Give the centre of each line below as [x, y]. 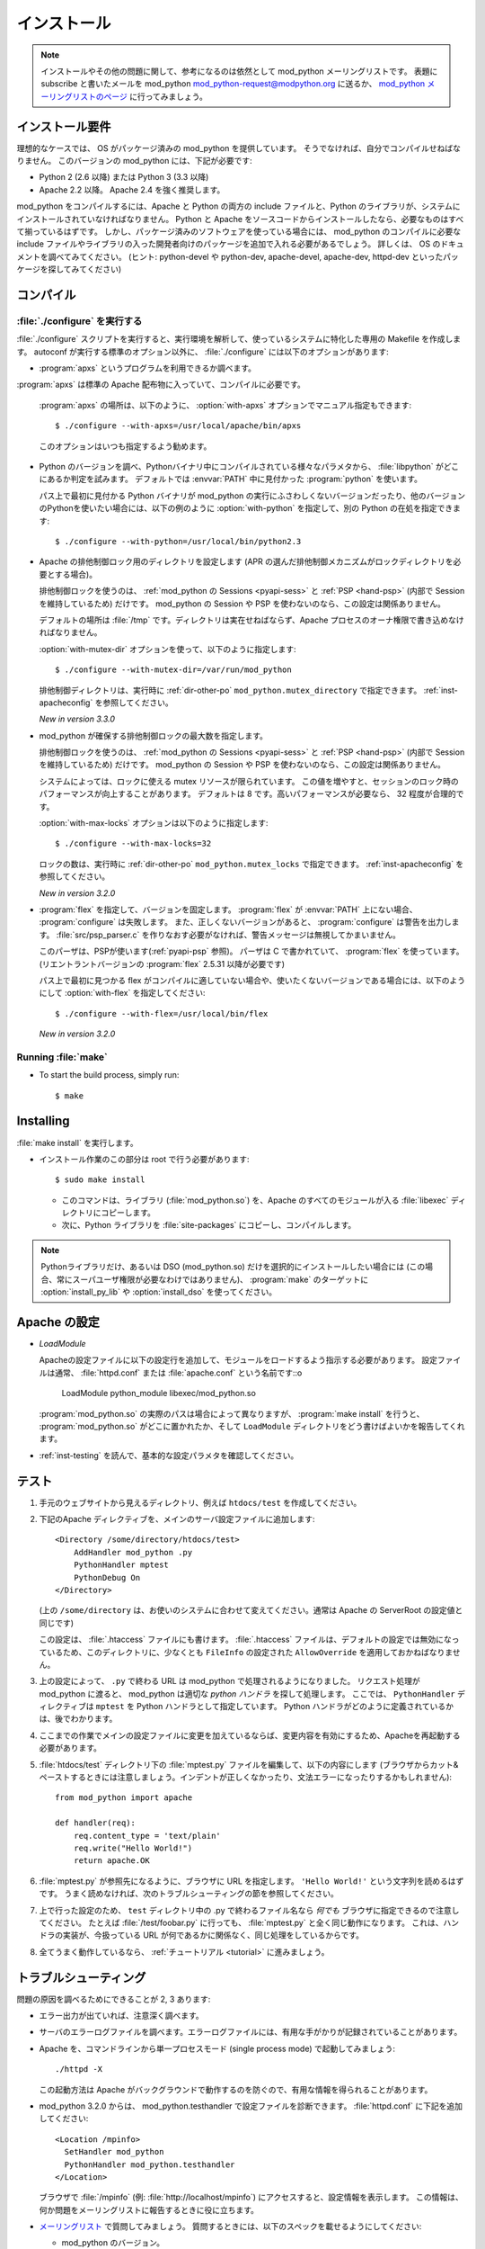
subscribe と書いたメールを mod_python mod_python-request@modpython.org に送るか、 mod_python [233, 84]
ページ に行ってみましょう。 [156, 96]
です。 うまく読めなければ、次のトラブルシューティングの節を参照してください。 [189, 1894]
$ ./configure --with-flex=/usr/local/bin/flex [162, 1013]
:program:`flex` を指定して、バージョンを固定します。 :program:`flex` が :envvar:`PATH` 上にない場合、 [228, 909]
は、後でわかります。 [78, 1719]
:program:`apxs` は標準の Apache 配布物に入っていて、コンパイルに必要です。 [161, 385]
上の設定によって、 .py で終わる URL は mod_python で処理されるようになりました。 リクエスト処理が [230, 1681]
